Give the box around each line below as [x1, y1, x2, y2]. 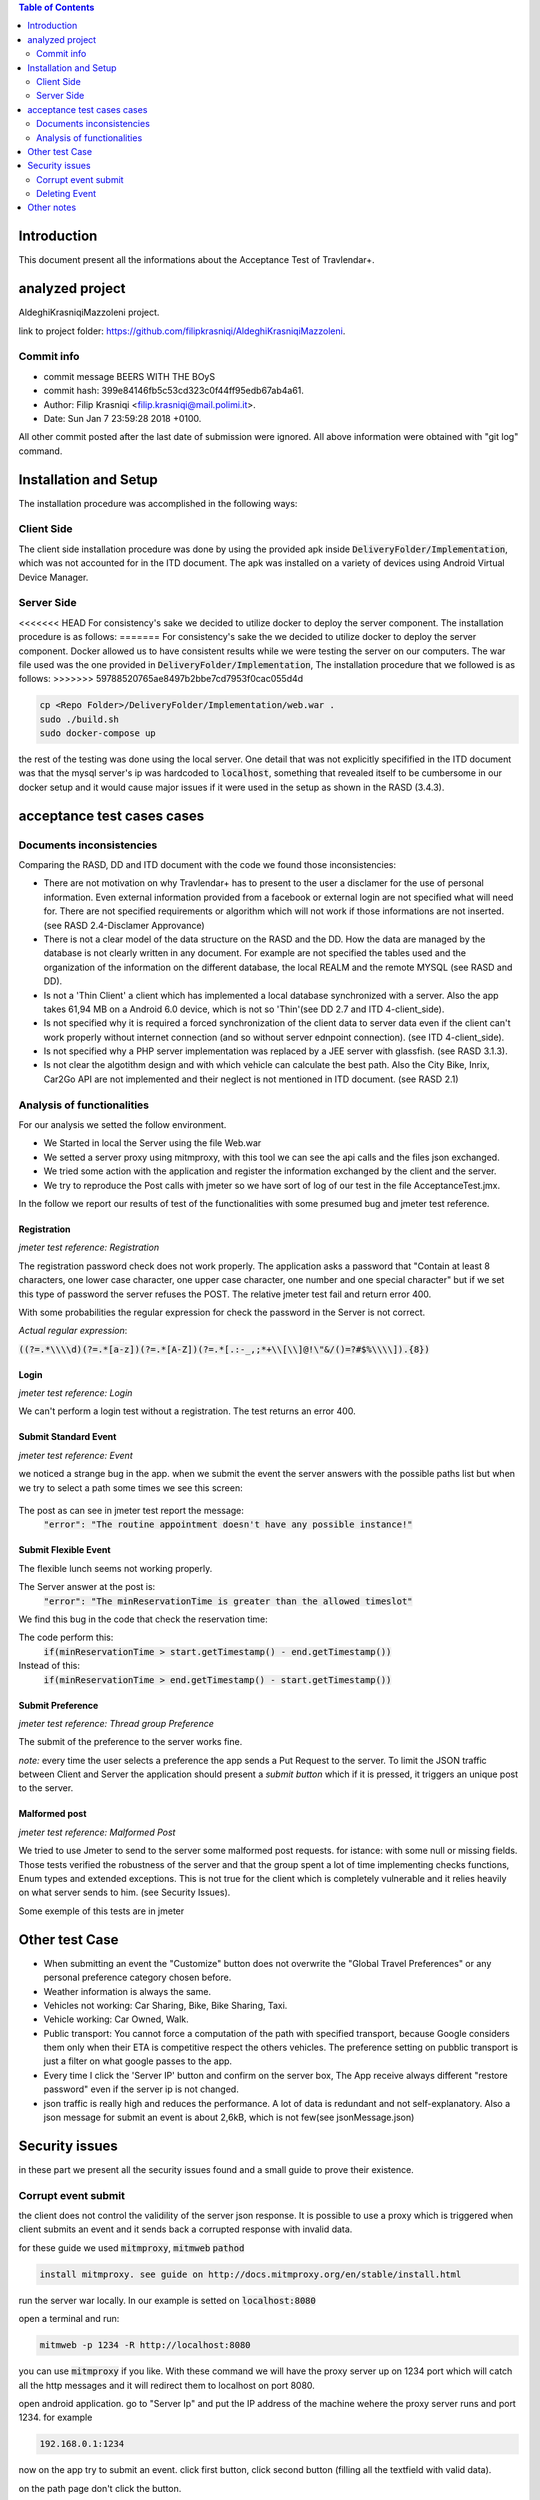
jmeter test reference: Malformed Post [18, 1826, 176, 1838]
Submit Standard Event [18, 1431, 117, 1443]
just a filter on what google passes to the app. [43, 2055, 233, 2067]
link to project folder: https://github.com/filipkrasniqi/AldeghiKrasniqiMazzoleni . [18, 325, 346, 337]
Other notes [27, 201, 77, 214]
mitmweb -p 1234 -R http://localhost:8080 [39, 2340, 251, 2351]
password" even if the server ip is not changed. [43, 2083, 239, 2095]
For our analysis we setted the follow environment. [18, 1118, 227, 1130]
